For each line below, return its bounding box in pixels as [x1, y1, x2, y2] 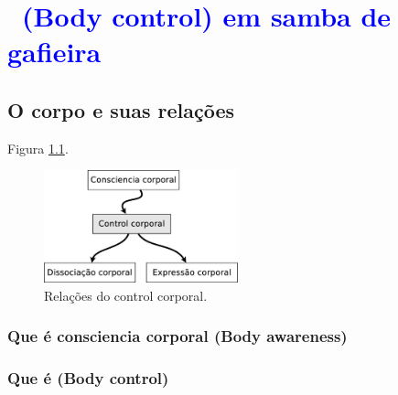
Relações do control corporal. [44, 285, 208, 304]
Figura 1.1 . [7, 138, 69, 157]
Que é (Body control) [7, 367, 169, 390]
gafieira [7, 33, 102, 70]
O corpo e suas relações [7, 95, 235, 123]
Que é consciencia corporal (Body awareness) [7, 325, 348, 347]
